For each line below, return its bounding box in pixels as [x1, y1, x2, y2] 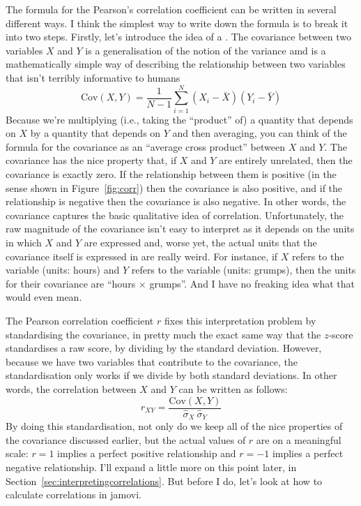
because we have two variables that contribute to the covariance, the [6, 354, 298, 369]
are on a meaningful [256, 432, 341, 447]
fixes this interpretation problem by [164, 313, 316, 327]
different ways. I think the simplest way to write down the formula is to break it [6, 15, 348, 30]
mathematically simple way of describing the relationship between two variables [6, 57, 346, 71]
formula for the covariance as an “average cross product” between [6, 139, 285, 154]
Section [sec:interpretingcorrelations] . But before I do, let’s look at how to [6, 473, 323, 488]
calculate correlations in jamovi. [6, 487, 141, 502]
